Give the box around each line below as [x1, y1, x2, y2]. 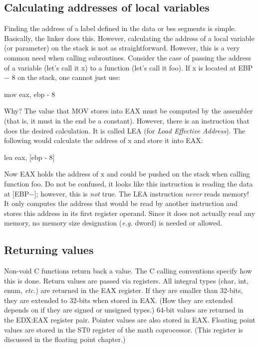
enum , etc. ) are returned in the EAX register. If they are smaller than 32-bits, [4, 285, 243, 295]
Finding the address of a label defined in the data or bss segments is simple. [4, 23, 237, 33]
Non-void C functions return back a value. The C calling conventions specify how [4, 265, 252, 276]
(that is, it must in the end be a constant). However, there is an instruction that [4, 115, 250, 125]
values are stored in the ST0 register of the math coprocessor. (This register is [4, 324, 243, 334]
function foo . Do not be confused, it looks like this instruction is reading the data [4, 178, 253, 188]
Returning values [4, 242, 94, 257]
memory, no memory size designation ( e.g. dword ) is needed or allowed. [4, 217, 223, 228]
